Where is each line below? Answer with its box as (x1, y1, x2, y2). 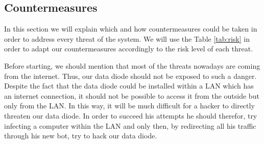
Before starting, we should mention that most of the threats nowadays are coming (4, 60, 260, 71)
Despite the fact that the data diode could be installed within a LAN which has (4, 80, 254, 91)
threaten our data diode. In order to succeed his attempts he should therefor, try (4, 110, 257, 121)
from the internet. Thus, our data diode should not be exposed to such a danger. (4, 70, 257, 81)
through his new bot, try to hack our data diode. (4, 130, 157, 141)
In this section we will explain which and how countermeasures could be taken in (4, 23, 257, 34)
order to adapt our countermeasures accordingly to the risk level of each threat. (4, 43, 253, 54)
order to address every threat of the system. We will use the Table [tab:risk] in (4, 33, 250, 44)
